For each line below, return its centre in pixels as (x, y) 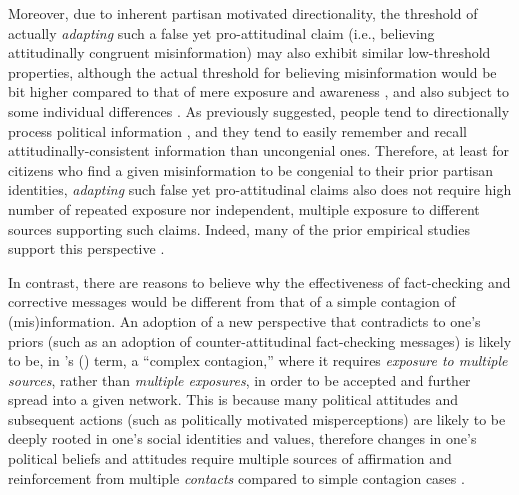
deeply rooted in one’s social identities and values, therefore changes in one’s (242, 438)
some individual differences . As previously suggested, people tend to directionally (259, 110)
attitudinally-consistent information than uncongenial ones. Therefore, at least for (259, 150)
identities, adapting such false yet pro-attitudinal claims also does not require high (260, 189)
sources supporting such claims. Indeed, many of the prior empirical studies (239, 228)
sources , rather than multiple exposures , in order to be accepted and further (239, 379)
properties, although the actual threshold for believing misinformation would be (252, 71)
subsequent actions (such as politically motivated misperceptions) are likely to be (257, 418)
